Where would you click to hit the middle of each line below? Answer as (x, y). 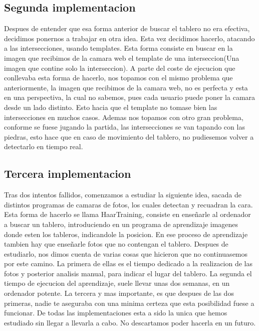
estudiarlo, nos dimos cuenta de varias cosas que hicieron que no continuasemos (126, 253)
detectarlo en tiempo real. (44, 146)
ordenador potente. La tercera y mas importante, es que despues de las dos (119, 293)
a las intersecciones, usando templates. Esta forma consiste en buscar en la (118, 48)
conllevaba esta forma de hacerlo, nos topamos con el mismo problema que (118, 78)
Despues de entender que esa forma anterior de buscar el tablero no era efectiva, (127, 28)
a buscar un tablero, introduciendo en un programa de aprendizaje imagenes (121, 224)
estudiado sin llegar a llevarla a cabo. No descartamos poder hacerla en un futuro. (130, 322)
